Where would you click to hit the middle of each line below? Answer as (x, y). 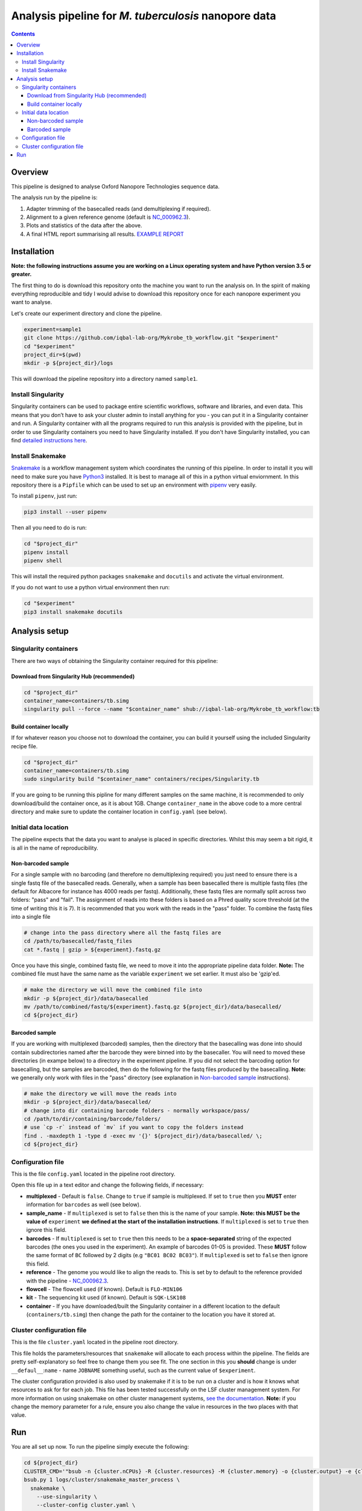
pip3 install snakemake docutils (73, 612)
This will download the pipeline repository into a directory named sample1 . (104, 379)
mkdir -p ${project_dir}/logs (68, 363)
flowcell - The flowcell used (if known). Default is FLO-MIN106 (104, 1289)
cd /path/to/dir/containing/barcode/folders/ (92, 1119)
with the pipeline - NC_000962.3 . (67, 1281)
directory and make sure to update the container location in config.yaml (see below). (119, 812)
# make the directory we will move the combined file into (113, 990)
